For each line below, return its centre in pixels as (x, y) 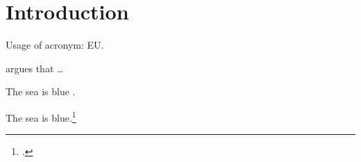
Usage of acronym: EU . (55, 45)
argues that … (35, 68)
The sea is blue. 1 (41, 116)
